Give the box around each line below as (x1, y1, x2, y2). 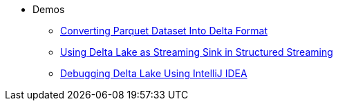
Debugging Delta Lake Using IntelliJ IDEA (60, 67, 247, 79)
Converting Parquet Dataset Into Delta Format (60, 25, 268, 36)
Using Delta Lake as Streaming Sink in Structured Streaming (60, 46, 333, 58)
